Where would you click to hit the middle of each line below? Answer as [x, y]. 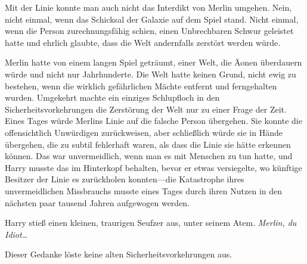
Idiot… [16, 234]
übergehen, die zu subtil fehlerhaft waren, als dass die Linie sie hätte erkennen [148, 144]
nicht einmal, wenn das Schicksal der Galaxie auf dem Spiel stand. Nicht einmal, [152, 19]
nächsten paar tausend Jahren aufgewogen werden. [97, 202]
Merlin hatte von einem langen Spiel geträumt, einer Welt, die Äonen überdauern [153, 62]
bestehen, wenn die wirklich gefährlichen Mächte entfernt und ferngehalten [141, 86]
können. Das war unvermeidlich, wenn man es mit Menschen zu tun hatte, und [149, 156]
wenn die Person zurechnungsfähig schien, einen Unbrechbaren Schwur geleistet [149, 31]
